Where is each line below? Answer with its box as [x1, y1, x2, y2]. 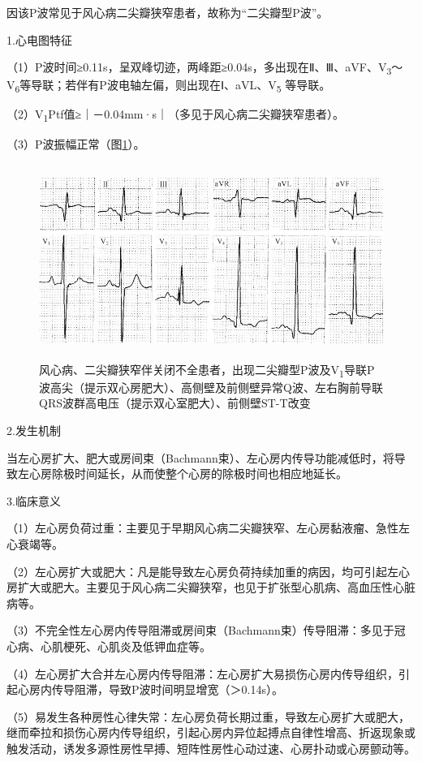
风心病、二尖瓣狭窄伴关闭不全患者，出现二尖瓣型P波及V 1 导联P [39, 360, 375, 380]
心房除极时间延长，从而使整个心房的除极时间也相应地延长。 [28, 465, 347, 482]
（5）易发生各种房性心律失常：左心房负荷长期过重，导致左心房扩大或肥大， [6, 708, 410, 725]
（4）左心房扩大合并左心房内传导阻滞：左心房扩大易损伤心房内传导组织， [6, 665, 398, 682]
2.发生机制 [6, 422, 61, 439]
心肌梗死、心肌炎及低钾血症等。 [40, 638, 211, 654]
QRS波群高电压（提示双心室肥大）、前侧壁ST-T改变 [39, 394, 311, 411]
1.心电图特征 [6, 31, 72, 48]
